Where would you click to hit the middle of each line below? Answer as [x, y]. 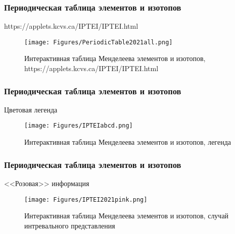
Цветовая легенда [31, 109]
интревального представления [70, 225]
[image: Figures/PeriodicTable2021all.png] [99, 42]
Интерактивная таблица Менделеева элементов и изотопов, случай [127, 216]
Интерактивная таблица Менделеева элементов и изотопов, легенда [128, 142]
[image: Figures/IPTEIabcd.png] [79, 126]
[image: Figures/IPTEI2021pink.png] [86, 199]
